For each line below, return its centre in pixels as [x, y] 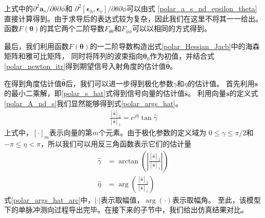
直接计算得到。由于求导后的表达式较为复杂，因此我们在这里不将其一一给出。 [133, 18]
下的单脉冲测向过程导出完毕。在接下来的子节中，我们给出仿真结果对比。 [126, 210]
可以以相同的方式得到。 [171, 28]
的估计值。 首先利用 [221, 83]
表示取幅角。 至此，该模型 [217, 199]
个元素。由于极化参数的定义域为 [152, 132]
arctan [129, 161]
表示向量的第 [70, 132]
